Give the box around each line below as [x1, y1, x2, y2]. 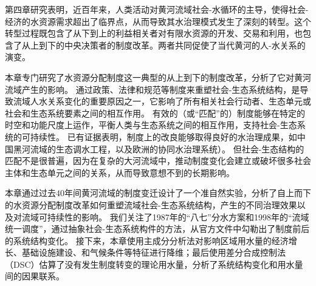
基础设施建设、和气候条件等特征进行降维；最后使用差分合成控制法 [21, 246, 286, 259]
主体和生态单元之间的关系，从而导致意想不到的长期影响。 [5, 166, 235, 179]
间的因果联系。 [5, 270, 64, 282]
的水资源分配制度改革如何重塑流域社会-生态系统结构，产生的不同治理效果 [5, 198, 297, 211]
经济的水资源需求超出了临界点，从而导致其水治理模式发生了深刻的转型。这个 [5, 15, 311, 27]
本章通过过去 [5, 186, 56, 199]
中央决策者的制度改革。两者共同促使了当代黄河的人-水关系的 [64, 38, 306, 51]
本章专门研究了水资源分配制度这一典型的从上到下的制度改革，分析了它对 [5, 70, 294, 83]
